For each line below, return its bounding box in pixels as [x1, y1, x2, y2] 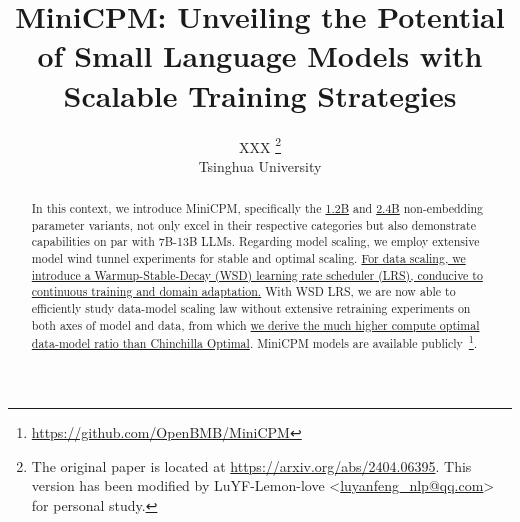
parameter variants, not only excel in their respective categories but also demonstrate [31, 216, 476, 233]
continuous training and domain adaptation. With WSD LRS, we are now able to [31, 283, 456, 300]
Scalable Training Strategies [63, 74, 457, 115]
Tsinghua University [198, 155, 322, 176]
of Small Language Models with [37, 35, 483, 76]
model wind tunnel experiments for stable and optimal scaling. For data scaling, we [31, 250, 466, 267]
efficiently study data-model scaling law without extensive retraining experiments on [31, 300, 471, 317]
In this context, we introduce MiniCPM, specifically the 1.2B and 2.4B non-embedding [31, 200, 484, 217]
